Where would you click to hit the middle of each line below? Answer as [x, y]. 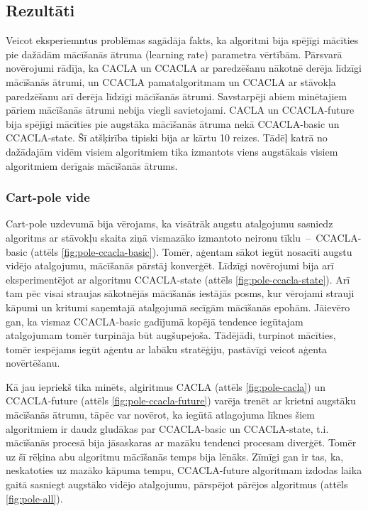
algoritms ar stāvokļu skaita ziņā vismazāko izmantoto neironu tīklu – [158, 237]
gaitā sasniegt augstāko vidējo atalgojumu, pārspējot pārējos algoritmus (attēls [177, 484]
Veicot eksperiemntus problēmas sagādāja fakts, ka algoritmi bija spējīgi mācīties [182, 40]
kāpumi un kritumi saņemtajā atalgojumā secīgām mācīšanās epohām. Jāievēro [178, 307]
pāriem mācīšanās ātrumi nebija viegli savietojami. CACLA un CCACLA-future [180, 110]
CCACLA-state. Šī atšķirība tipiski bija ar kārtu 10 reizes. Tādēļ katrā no [167, 138]
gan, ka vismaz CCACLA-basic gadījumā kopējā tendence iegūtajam [155, 321]
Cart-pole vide [48, 197]
